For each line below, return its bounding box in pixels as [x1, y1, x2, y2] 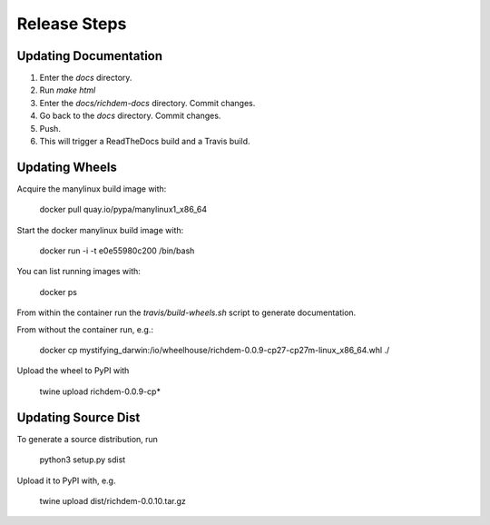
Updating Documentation [16, 48, 163, 64]
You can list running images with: [16, 266, 141, 277]
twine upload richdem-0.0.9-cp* [39, 386, 161, 397]
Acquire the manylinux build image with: [16, 183, 167, 194]
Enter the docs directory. [39, 73, 132, 84]
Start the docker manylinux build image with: [16, 224, 184, 235]
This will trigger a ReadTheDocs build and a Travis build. [39, 136, 250, 147]
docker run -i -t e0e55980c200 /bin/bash [39, 245, 195, 256]
